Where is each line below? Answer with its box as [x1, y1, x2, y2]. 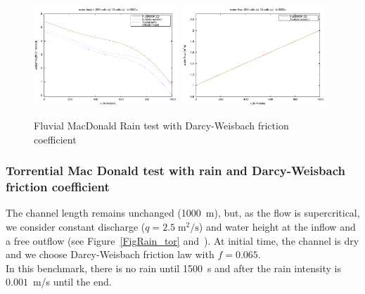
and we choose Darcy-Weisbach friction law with [6, 247, 214, 262]
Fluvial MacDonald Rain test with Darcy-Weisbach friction [34, 118, 289, 133]
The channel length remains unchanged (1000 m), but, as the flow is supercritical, [6, 205, 360, 220]
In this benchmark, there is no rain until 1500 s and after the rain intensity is [6, 260, 341, 275]
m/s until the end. [32, 274, 112, 289]
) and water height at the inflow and [198, 219, 356, 234]
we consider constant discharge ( [6, 219, 146, 234]
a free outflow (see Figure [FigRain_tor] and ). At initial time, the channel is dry [6, 233, 359, 248]
